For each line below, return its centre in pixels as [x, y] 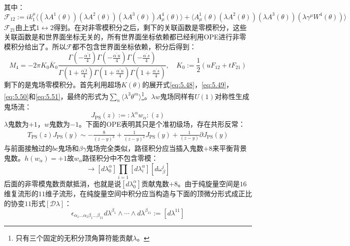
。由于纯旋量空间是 [209, 183]
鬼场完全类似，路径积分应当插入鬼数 [145, 148]
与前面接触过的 [28, 148]
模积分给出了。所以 [35, 46]
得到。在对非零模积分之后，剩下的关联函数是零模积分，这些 [150, 27]
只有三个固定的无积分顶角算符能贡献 [74, 238]
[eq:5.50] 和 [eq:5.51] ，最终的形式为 [56, 96]
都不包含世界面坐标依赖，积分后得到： [134, 46]
